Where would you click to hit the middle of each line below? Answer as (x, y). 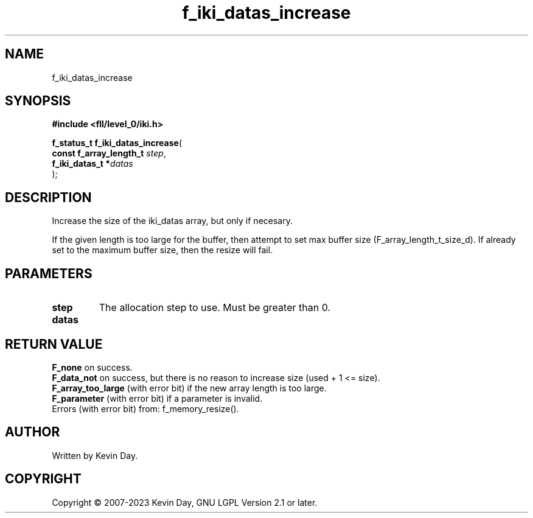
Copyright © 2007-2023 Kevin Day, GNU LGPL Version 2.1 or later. (185, 502)
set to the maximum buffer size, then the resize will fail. (162, 250)
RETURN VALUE (54, 344)
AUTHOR (33, 432)
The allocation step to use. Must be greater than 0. (214, 308)
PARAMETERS (49, 273)
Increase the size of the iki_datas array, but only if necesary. (172, 221)
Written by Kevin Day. (95, 455)
